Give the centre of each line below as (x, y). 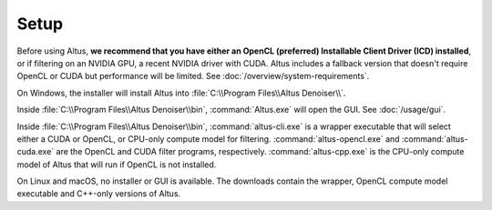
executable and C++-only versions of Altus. (99, 194)
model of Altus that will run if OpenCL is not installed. (117, 165)
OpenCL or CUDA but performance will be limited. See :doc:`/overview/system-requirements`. (193, 76)
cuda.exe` (36, 152)
